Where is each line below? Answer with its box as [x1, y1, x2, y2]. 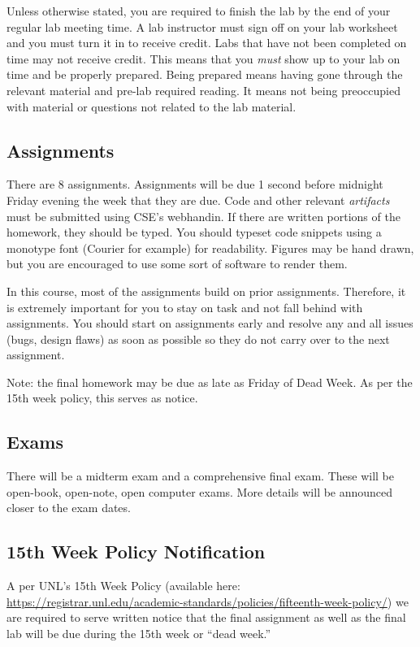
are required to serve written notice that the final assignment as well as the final [6, 609, 406, 626]
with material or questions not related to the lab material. [6, 98, 297, 115]
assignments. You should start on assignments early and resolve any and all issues [6, 315, 414, 332]
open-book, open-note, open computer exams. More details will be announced [6, 483, 393, 500]
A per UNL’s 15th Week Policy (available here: [6, 577, 240, 594]
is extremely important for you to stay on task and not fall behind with [6, 298, 363, 315]
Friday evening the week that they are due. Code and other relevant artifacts [6, 191, 390, 208]
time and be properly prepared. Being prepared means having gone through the [6, 66, 403, 83]
